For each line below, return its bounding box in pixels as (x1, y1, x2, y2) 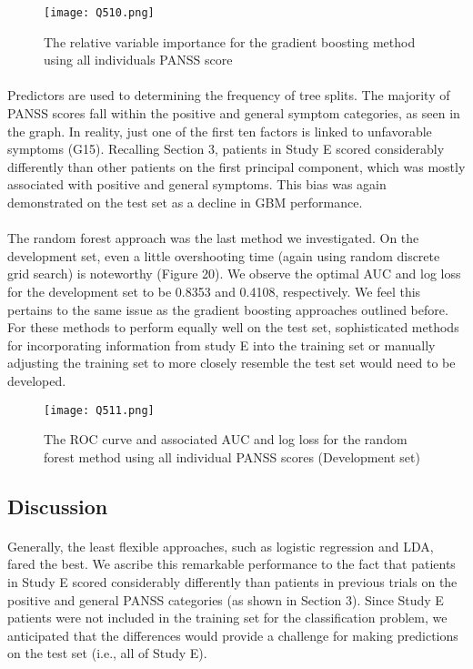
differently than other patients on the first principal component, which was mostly (7, 157, 466, 176)
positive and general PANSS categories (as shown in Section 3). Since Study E (7, 590, 444, 609)
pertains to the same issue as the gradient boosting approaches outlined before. (7, 299, 448, 319)
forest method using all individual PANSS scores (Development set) (44, 447, 420, 466)
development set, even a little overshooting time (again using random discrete (7, 246, 440, 265)
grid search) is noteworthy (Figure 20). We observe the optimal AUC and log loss (7, 264, 461, 283)
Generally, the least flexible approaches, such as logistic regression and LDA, (7, 536, 434, 555)
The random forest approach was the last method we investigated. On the (7, 228, 419, 248)
